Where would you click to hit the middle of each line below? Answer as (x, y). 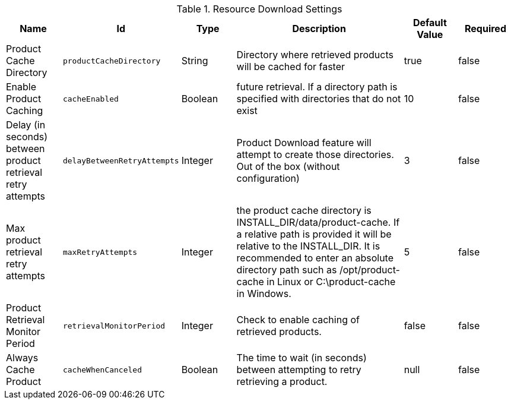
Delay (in (26, 125)
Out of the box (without (288, 166)
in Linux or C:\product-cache (331, 282)
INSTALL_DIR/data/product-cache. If (318, 222)
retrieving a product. (282, 381)
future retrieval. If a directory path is (317, 87)
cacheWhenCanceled (102, 370)
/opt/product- (369, 270)
